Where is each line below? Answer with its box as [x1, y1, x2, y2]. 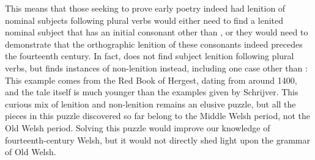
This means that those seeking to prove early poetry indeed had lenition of [5, 2, 286, 14]
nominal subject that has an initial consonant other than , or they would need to [5, 26, 308, 38]
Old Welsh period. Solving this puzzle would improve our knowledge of [5, 121, 270, 134]
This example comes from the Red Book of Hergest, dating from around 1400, [5, 73, 297, 86]
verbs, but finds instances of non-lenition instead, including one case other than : [5, 61, 308, 74]
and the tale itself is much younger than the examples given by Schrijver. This [5, 85, 298, 98]
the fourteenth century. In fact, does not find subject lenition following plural [5, 49, 294, 62]
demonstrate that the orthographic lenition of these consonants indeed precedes [5, 37, 303, 50]
